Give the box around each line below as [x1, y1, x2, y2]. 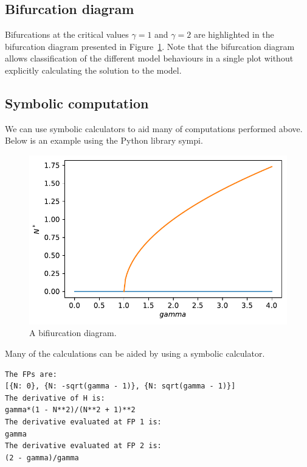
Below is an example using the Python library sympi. [5, 134, 203, 147]
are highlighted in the [193, 28, 274, 41]
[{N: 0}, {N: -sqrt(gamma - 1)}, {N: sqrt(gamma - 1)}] [5, 382, 236, 391]
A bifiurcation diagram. [29, 326, 117, 339]
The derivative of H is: [5, 393, 105, 402]
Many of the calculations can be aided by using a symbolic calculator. [5, 346, 265, 359]
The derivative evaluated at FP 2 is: [5, 441, 162, 451]
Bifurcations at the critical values [5, 28, 129, 41]
